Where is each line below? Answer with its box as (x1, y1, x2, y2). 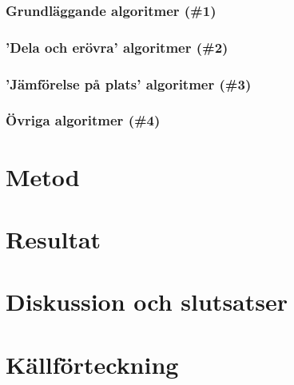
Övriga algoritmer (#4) (6, 110, 161, 130)
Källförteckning (6, 347, 179, 380)
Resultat (6, 222, 101, 255)
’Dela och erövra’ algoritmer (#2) (6, 37, 228, 57)
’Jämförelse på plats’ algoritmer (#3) (6, 73, 252, 93)
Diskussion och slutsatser (6, 285, 288, 318)
